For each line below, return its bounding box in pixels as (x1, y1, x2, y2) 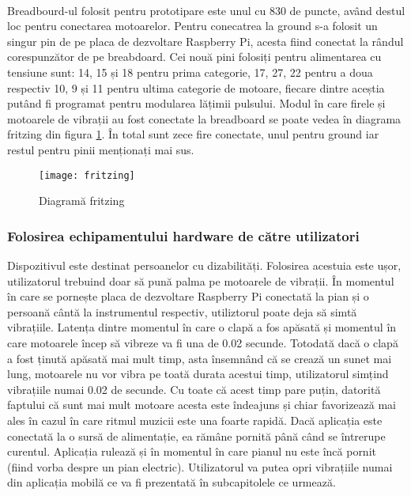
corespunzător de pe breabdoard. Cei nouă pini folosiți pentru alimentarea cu (7, 48, 382, 65)
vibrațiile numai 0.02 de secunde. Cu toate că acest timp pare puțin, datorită (7, 381, 381, 397)
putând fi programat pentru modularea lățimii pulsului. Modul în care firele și (7, 95, 386, 112)
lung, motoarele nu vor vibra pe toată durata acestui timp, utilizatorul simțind (7, 365, 389, 382)
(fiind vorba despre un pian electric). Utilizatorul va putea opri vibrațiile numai (7, 458, 393, 475)
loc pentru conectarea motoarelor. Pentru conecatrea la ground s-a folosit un (7, 17, 378, 34)
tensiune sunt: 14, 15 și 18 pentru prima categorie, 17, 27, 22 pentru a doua (7, 63, 373, 80)
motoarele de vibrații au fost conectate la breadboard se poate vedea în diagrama (7, 110, 402, 127)
